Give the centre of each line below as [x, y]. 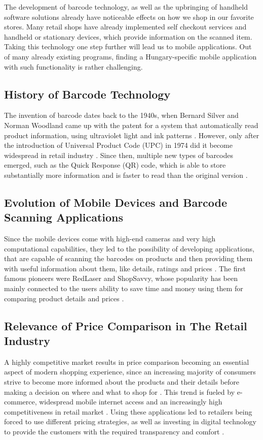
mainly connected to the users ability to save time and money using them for [124, 288]
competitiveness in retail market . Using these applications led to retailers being [128, 411]
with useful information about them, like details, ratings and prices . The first [125, 268]
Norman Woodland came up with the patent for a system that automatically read [131, 125]
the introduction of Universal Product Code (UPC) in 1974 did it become [118, 145]
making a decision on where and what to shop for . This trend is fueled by [120, 391]
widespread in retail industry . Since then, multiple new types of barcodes [119, 155]
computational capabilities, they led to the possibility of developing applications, [129, 248]
